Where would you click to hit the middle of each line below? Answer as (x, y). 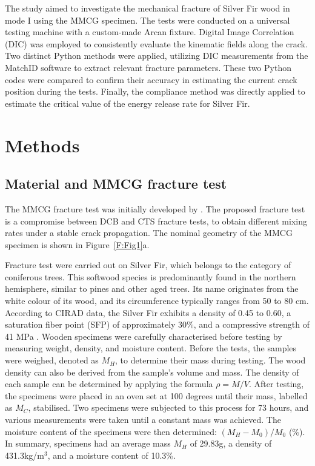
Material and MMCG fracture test (116, 184)
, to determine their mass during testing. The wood (211, 360)
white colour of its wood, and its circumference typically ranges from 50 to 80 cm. (157, 301)
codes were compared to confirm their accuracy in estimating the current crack (151, 79)
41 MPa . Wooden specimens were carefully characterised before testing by (144, 336)
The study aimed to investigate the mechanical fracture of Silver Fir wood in (148, 8)
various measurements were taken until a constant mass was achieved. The (143, 420)
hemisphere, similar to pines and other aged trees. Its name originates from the (152, 289)
